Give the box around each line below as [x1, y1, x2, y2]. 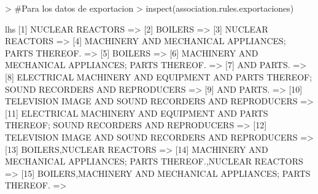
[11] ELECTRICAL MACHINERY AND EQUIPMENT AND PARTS [5, 106, 268, 119]
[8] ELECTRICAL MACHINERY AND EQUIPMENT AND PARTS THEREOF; [5, 70, 312, 83]
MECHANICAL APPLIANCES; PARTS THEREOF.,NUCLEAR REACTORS [5, 155, 303, 168]
